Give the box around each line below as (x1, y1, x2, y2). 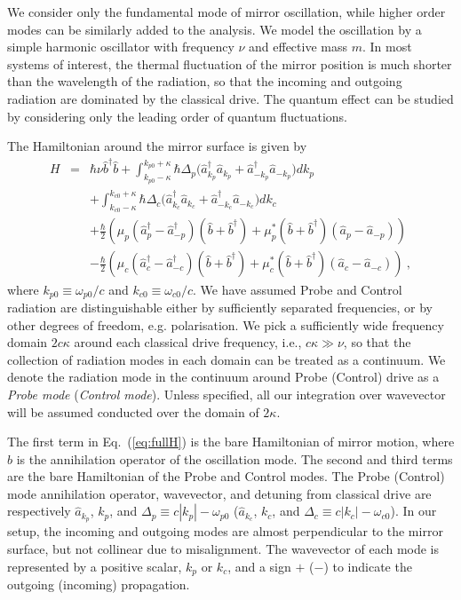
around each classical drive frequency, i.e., (74, 333, 302, 351)
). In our (390, 501, 437, 520)
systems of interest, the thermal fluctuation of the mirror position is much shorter (7, 54, 452, 73)
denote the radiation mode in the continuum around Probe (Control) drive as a (7, 367, 440, 386)
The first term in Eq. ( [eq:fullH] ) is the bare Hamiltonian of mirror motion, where (7, 432, 455, 451)
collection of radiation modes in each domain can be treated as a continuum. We (7, 350, 446, 368)
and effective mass (249, 37, 347, 56)
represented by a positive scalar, (7, 557, 182, 575)
